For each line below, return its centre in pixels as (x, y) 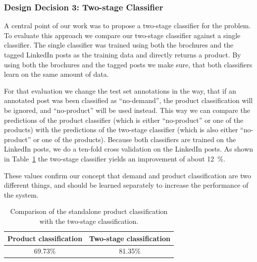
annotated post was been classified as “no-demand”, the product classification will (128, 100)
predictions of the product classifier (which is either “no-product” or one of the (124, 120)
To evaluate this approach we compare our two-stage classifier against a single (122, 35)
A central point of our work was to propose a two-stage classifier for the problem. (128, 26)
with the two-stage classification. (89, 221)
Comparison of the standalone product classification (89, 211)
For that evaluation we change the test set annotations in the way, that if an (120, 90)
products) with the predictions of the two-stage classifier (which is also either (121, 130)
